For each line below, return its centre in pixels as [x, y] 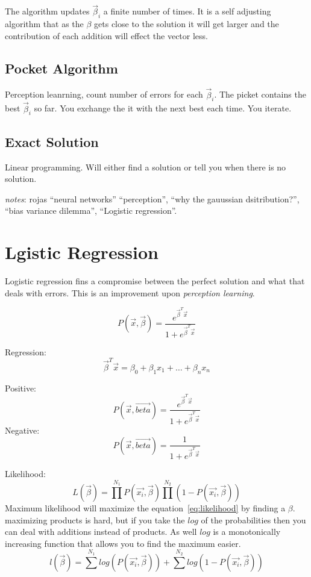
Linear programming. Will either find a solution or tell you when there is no [146, 167]
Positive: [20, 388]
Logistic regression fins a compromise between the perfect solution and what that [155, 281]
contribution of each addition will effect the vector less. [106, 35]
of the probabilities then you [253, 519]
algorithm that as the [44, 24]
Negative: [22, 430]
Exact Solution [52, 141]
